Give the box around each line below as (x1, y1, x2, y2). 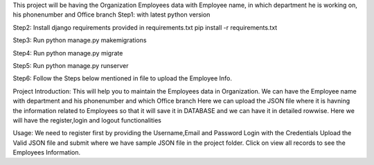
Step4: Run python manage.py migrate (12, 49, 123, 57)
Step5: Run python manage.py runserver (12, 61, 129, 69)
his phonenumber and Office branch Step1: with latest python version (12, 10, 211, 19)
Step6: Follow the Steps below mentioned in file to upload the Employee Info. (12, 74, 232, 82)
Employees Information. (12, 148, 81, 157)
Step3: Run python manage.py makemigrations (12, 36, 147, 44)
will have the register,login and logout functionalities (12, 116, 162, 124)
